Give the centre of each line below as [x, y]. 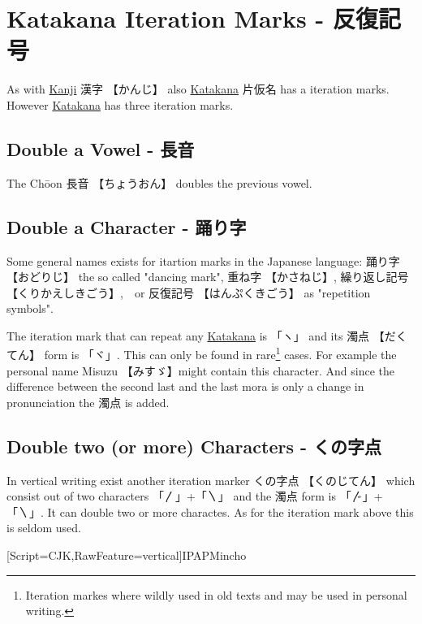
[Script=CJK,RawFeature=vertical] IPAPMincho [127, 555]
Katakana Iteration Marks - [166, 18]
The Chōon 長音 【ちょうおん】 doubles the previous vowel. [159, 182]
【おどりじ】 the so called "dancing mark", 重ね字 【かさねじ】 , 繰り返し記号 [208, 277]
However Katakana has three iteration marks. [120, 104]
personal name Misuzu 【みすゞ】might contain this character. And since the [200, 370]
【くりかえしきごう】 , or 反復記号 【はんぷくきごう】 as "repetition [189, 292]
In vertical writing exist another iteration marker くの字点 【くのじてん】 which [211, 480]
